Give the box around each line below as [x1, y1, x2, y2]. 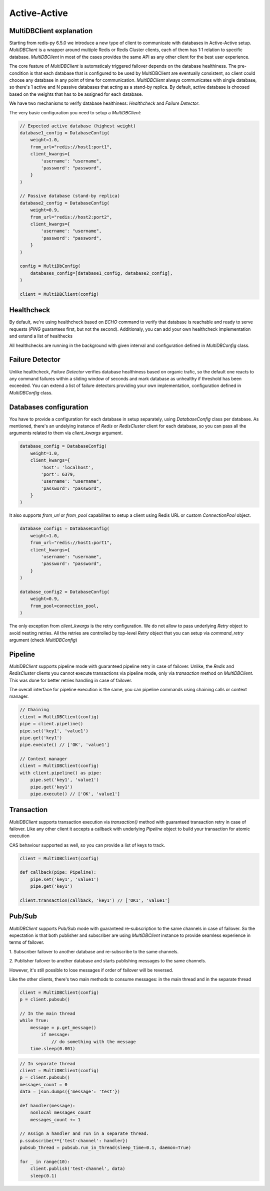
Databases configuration [9, 403, 88, 411]
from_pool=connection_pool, [30, 603, 99, 609]
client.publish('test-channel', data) [30, 1166, 125, 1171]
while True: [19, 1018, 49, 1024]
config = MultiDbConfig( [19, 263, 81, 269]
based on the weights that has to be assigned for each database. [9, 91, 143, 97]
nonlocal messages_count [30, 1110, 91, 1115]
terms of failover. [9, 939, 44, 945]
